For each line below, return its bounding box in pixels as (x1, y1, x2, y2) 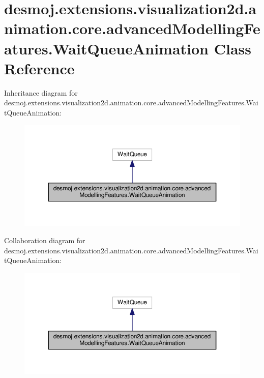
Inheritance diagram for (4, 87, 78, 98)
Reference (4, 57, 75, 78)
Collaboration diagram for (4, 235, 85, 245)
